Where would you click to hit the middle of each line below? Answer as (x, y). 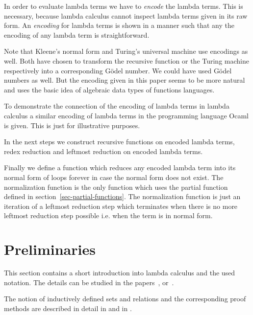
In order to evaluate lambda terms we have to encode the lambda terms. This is (124, 6)
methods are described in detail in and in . (68, 308)
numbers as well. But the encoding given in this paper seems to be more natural (125, 80)
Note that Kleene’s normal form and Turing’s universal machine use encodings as (126, 51)
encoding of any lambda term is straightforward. (77, 34)
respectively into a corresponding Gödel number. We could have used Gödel (118, 70)
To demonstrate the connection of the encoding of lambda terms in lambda (117, 106)
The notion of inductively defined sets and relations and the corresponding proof (125, 299)
